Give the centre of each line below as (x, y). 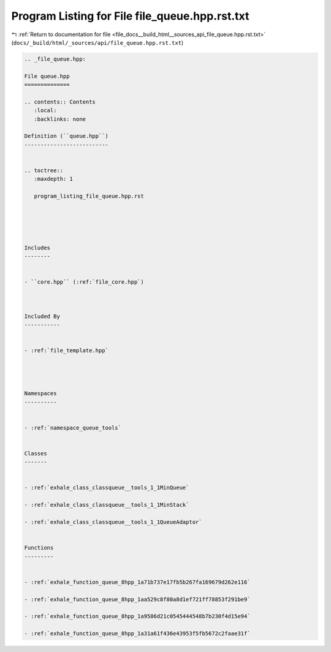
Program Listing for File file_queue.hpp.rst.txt (130, 16)
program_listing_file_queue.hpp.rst (89, 196)
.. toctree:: (44, 171)
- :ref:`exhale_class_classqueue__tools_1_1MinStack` (107, 505)
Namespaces (40, 393)
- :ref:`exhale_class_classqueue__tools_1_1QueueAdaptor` (113, 522)
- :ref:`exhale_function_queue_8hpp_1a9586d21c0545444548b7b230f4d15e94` (137, 616)
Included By (42, 316)
